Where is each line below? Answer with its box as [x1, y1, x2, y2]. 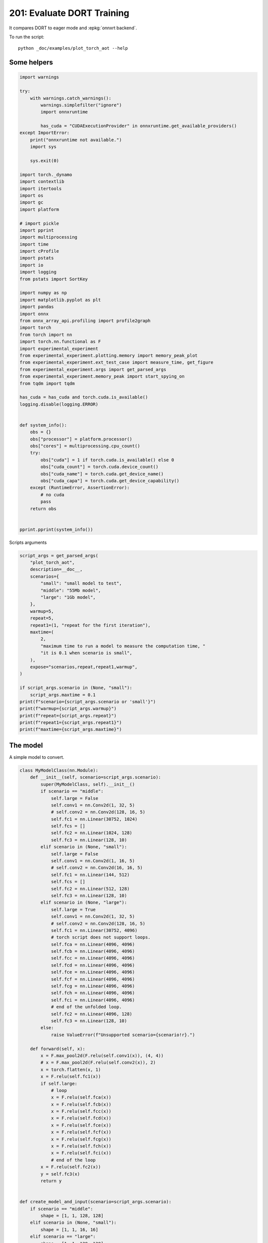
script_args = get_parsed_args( [19, 552, 99, 558]
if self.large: [40, 1080, 78, 1086]
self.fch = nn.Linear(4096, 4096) [51, 990, 135, 996]
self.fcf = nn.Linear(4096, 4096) [51, 976, 135, 982]
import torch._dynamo [19, 172, 72, 178]
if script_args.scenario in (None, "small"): [19, 685, 133, 691]
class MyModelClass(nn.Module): [19, 767, 99, 773]
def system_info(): [19, 422, 67, 428]
